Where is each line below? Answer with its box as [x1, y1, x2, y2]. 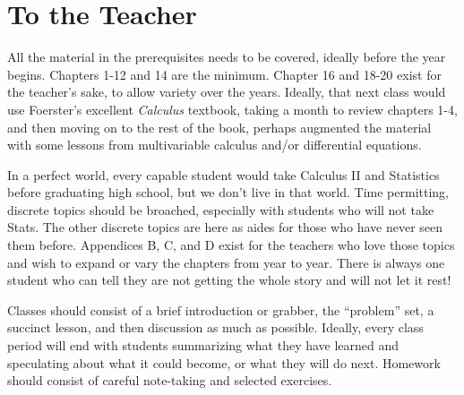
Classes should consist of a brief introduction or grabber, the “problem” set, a [7, 300, 434, 319]
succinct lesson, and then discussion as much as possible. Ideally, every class [7, 318, 424, 337]
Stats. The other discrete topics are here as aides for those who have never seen [7, 218, 443, 236]
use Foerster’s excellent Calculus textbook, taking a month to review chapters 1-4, [7, 99, 458, 118]
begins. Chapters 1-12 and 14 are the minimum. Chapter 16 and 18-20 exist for [7, 64, 442, 83]
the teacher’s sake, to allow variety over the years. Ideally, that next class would [7, 82, 446, 101]
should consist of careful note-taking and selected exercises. [7, 371, 332, 390]
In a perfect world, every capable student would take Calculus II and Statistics [7, 165, 440, 184]
